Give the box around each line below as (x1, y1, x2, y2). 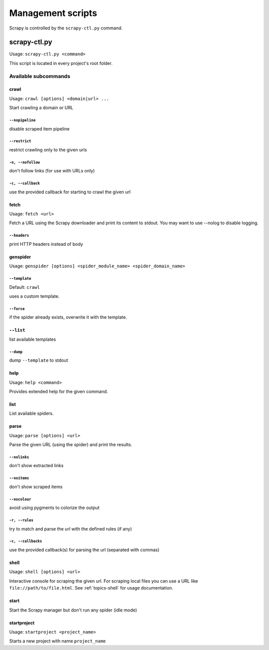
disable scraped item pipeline (9, 125, 70, 132)
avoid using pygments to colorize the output (9, 505, 100, 511)
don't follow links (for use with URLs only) (9, 168, 95, 174)
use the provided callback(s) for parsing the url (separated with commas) (9, 547, 159, 553)
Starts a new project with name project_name (9, 638, 106, 644)
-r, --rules (9, 518, 33, 523)
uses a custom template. (9, 293, 60, 299)
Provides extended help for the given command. (9, 388, 108, 394)
